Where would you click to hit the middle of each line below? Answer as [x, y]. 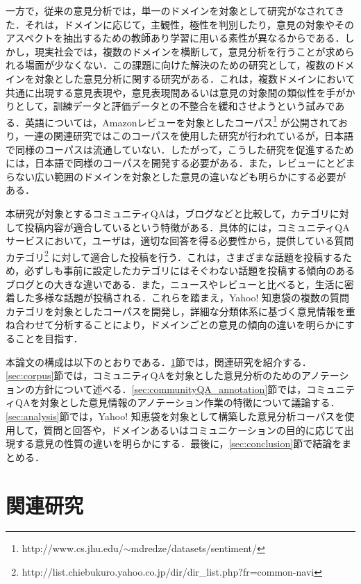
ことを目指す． [49, 338]
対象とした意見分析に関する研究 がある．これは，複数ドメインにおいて [195, 78]
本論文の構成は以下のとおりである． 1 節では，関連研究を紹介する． [159, 361]
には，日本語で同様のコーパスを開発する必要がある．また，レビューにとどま [180, 163]
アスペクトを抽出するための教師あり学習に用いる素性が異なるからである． [175, 38]
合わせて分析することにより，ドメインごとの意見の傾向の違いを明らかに [180, 325]
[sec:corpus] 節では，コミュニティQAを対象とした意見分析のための [153, 375]
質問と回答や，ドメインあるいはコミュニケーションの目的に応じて [194, 429]
